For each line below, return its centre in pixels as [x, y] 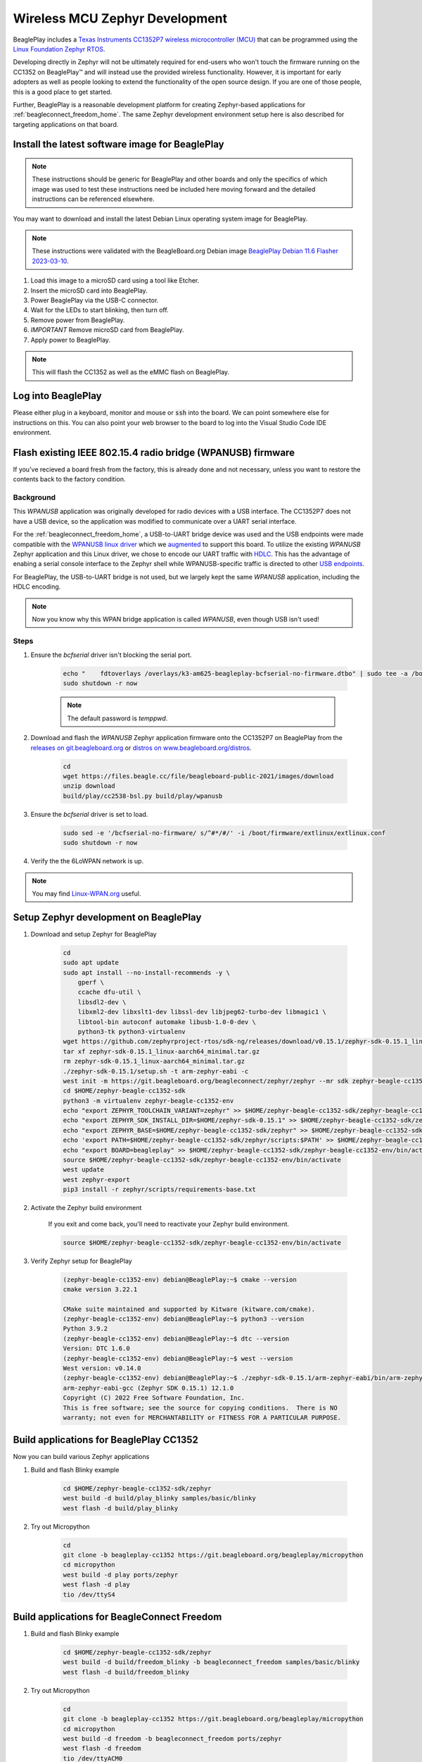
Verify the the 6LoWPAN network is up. [87, 861]
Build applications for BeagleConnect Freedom [117, 1616]
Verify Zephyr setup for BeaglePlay [82, 1261]
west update [84, 1170]
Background [34, 498]
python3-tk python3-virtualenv [132, 1031]
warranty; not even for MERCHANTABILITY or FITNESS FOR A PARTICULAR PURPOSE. [202, 1417]
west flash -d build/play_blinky [121, 1508]
